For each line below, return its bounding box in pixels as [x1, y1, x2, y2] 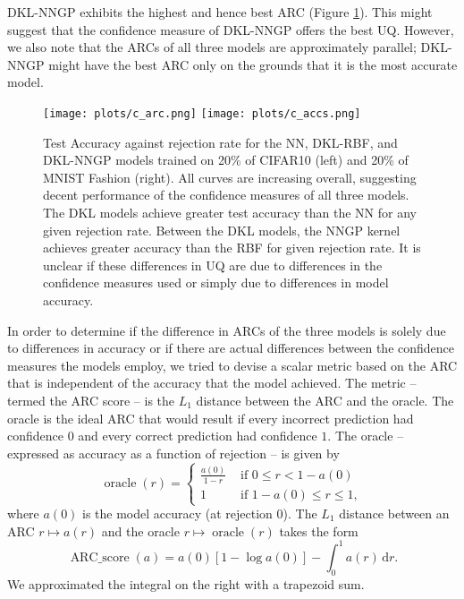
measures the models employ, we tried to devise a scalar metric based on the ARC [7, 355, 458, 374]
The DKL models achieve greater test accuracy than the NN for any [43, 203, 417, 221]
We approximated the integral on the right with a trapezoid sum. [7, 574, 365, 593]
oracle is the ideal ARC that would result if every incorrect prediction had [7, 408, 414, 427]
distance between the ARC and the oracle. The [196, 390, 454, 409]
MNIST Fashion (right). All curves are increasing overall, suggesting [43, 167, 417, 186]
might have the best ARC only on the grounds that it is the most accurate [48, 55, 458, 73]
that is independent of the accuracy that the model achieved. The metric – [7, 373, 417, 392]
